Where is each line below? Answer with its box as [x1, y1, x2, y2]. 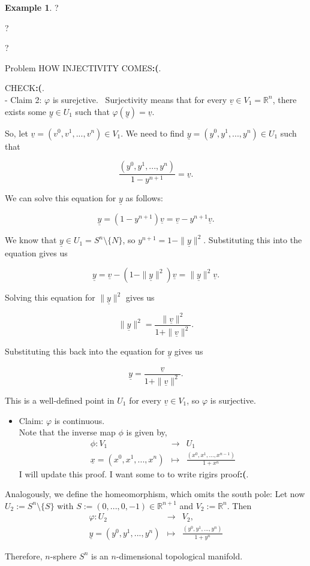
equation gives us [5, 246, 68, 259]
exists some [5, 105, 47, 117]
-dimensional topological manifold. [116, 549, 243, 562]
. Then [227, 499, 252, 511]
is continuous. [54, 414, 105, 426]
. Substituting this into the [203, 234, 302, 246]
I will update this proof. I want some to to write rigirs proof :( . [19, 467, 249, 480]
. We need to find [121, 126, 185, 139]
